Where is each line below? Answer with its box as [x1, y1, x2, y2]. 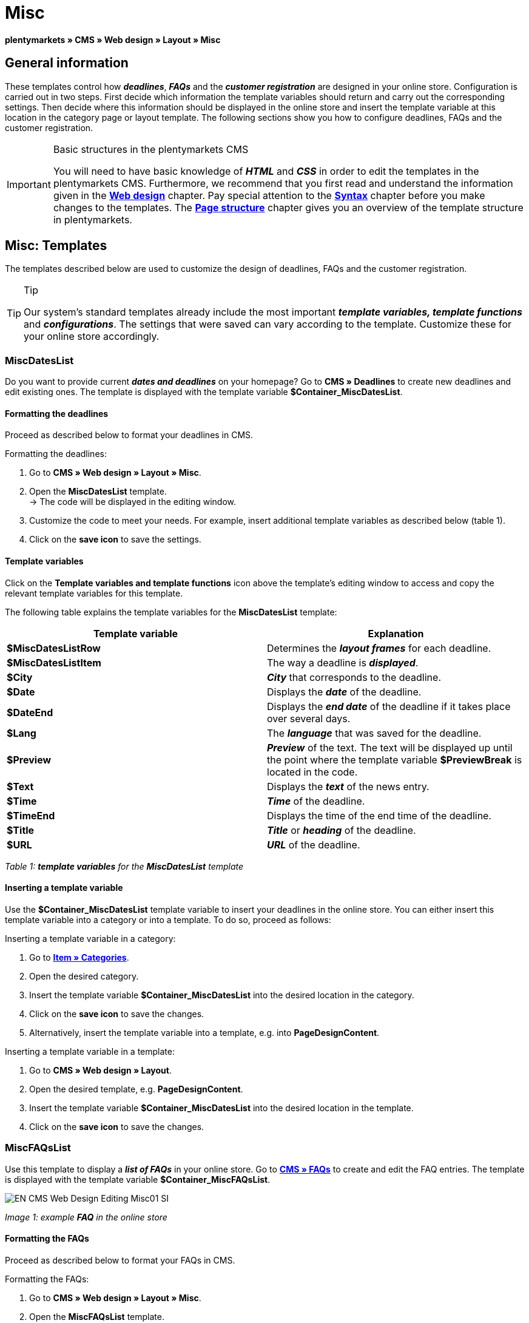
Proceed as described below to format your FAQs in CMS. [5, 1254, 235, 1265]
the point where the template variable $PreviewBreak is [267, 753, 522, 766]
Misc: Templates [5, 238, 107, 254]
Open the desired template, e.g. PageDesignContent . [29, 1083, 243, 1094]
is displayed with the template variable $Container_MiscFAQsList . [5, 1174, 271, 1185]
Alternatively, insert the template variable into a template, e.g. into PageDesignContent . [29, 1027, 380, 1038]
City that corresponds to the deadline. [267, 671, 441, 683]
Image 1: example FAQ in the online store [5, 1211, 167, 1222]
